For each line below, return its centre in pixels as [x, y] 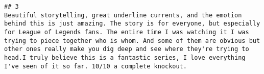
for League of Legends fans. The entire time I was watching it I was [127, 32]
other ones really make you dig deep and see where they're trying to [127, 49]
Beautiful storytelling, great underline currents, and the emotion [123, 15]
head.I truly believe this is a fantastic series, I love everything [125, 57]
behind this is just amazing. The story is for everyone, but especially [132, 24]
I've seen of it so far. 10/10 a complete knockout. [95, 66]
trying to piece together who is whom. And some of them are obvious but [132, 41]
